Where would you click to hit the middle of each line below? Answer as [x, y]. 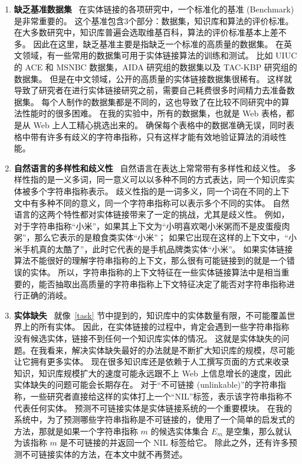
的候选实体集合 [180, 431]
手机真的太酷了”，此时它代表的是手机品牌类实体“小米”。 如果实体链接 [157, 249]
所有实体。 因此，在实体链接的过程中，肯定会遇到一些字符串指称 [164, 327]
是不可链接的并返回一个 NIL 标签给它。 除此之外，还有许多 [174, 442]
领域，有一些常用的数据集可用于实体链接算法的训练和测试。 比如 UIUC [160, 55]
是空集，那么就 [255, 431]
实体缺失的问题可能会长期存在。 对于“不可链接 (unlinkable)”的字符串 [146, 384]
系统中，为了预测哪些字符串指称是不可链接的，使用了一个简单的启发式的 [154, 419]
